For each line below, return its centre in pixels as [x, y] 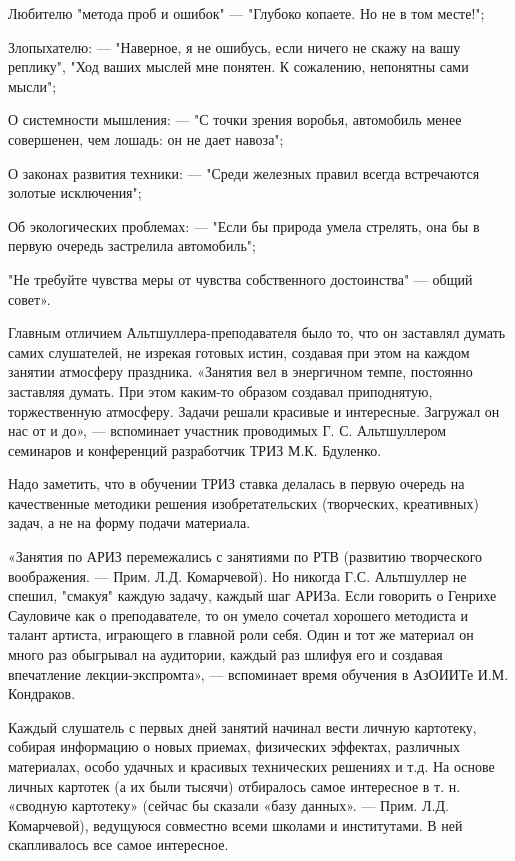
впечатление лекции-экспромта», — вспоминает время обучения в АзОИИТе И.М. [258, 673]
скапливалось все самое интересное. [118, 844]
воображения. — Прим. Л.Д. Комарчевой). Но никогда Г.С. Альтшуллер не [237, 575]
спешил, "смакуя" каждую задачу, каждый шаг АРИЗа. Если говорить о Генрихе [252, 595]
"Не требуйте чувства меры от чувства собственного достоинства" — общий [240, 278]
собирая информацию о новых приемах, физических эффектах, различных [234, 746]
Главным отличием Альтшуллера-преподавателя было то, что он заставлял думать [257, 332]
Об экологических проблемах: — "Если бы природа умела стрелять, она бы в [244, 225]
